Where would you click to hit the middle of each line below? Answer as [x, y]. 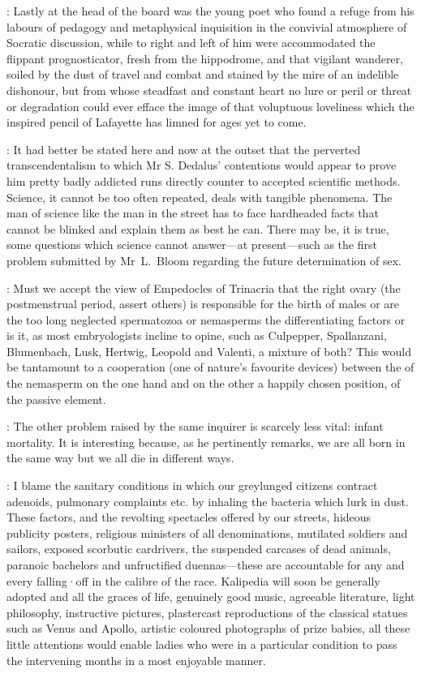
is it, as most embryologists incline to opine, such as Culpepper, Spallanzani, [197, 335]
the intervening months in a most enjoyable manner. [136, 660]
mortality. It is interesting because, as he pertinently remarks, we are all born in [206, 442]
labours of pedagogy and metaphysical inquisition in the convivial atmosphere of [207, 26]
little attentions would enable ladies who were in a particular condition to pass [202, 644]
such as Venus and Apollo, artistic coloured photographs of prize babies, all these [208, 628]
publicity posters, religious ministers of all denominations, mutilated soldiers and [207, 532]
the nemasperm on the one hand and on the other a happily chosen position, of [204, 383]
